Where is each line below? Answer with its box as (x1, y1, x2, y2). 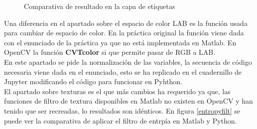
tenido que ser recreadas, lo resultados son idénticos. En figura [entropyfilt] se (4, 105, 241, 116)
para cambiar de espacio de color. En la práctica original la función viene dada (4, 27, 244, 38)
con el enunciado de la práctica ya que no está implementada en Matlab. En (4, 37, 237, 47)
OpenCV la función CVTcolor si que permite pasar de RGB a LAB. (4, 47, 216, 57)
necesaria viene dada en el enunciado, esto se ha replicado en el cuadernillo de (4, 66, 242, 77)
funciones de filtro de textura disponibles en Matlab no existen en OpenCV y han (4, 96, 253, 106)
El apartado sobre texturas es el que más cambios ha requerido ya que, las (4, 86, 231, 96)
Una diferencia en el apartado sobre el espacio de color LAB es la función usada (4, 17, 248, 28)
